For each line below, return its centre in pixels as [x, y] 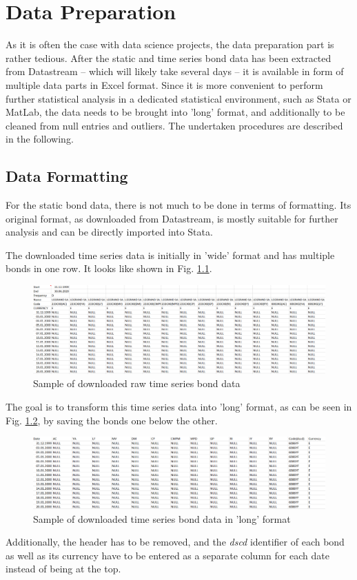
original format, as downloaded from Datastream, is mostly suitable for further [172, 218]
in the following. [40, 139]
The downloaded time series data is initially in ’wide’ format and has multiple [170, 255]
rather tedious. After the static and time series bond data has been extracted [169, 58]
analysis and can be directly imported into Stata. [109, 232]
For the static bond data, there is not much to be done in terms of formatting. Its [178, 205]
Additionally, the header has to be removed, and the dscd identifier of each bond [175, 542]
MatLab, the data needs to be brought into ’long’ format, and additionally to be [175, 112]
